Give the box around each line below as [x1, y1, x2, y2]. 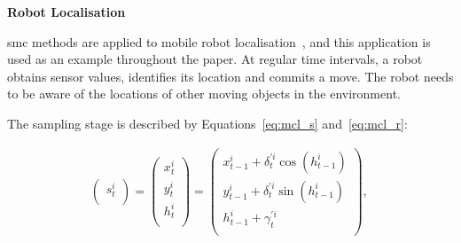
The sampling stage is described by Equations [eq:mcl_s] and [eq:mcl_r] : [7, 114, 408, 132]
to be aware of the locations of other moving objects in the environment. [7, 84, 401, 103]
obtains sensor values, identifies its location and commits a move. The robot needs [7, 67, 454, 85]
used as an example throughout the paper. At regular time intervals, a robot [7, 50, 423, 68]
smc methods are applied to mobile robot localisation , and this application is [7, 32, 431, 51]
